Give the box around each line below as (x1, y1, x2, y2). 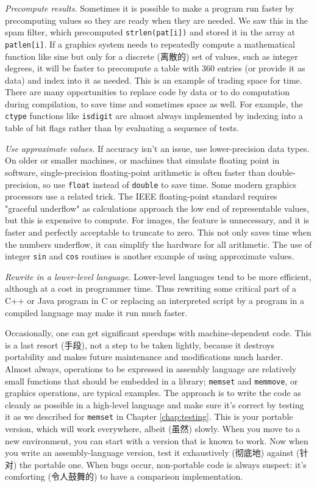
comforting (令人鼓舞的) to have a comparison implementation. (5, 470, 243, 483)
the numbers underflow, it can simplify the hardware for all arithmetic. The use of (5, 237, 312, 250)
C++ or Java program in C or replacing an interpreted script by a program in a (5, 294, 305, 306)
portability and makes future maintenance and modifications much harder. (5, 350, 283, 363)
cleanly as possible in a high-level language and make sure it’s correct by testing (5, 398, 304, 411)
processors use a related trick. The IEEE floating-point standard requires (5, 190, 277, 203)
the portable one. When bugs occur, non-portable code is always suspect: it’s (20, 458, 307, 471)
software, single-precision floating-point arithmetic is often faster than (5, 165, 266, 178)
